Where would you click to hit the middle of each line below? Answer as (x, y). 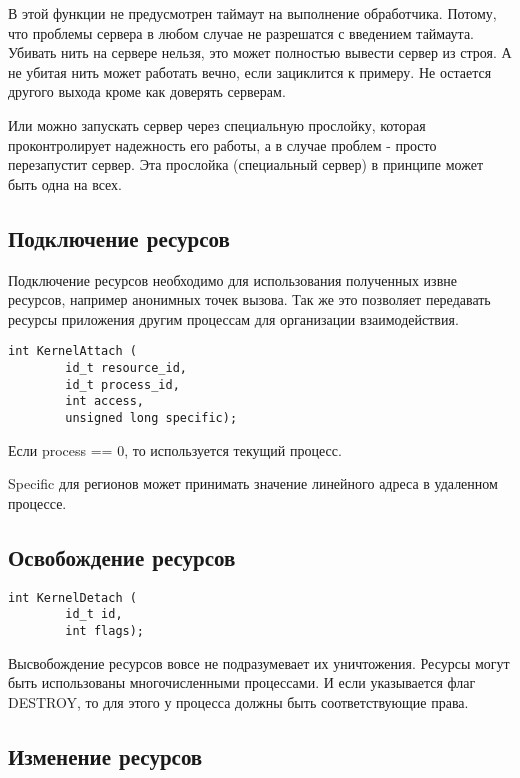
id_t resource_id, (126, 367)
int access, (105, 401)
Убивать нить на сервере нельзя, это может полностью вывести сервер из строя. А (260, 52)
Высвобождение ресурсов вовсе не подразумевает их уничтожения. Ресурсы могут (259, 662)
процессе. (37, 502)
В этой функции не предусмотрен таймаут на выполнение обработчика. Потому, (252, 13)
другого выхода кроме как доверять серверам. (147, 91)
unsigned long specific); (151, 417)
